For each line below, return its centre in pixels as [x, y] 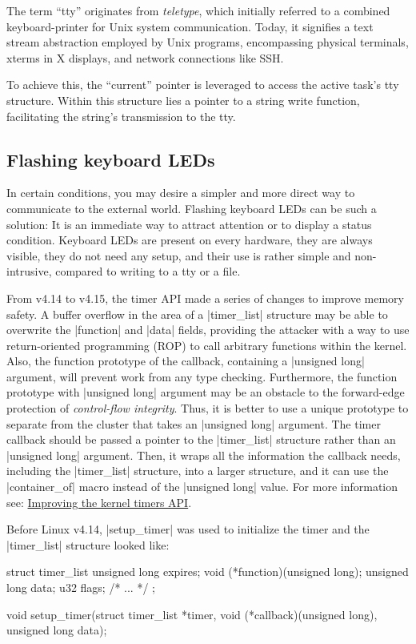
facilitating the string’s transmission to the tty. [121, 116]
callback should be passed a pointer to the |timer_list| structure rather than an [201, 439]
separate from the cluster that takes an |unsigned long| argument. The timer [194, 423]
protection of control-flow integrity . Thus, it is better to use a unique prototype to [208, 408]
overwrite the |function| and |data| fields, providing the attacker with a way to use [208, 330]
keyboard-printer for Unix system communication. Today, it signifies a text [190, 26]
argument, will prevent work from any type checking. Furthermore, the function [202, 376]
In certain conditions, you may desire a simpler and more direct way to [181, 193]
